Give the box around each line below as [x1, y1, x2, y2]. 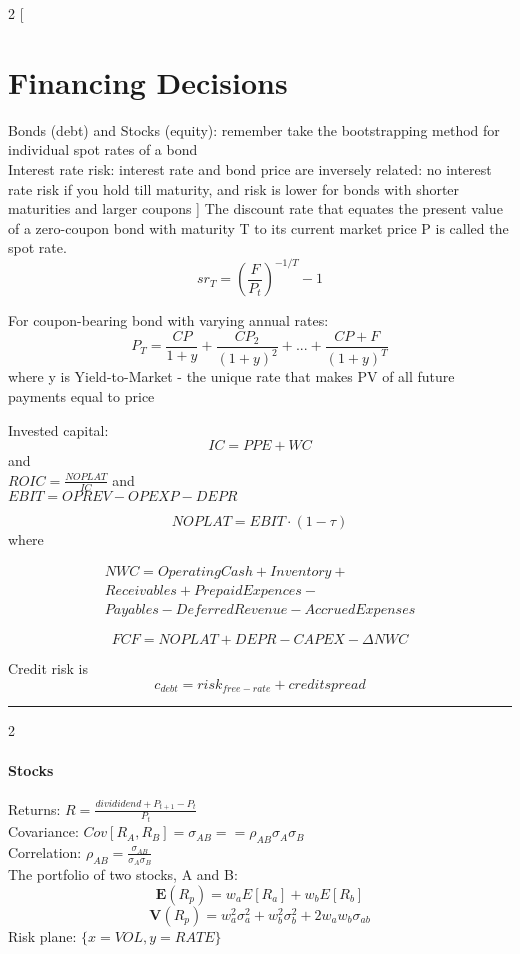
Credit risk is [8, 658, 88, 679]
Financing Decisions [8, 61, 288, 102]
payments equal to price [8, 385, 155, 406]
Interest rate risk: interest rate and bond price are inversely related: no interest [8, 158, 492, 179]
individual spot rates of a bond [8, 139, 198, 160]
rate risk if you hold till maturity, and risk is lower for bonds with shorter [8, 178, 460, 199]
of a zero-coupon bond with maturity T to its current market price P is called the [8, 217, 509, 238]
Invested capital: [8, 419, 109, 440]
